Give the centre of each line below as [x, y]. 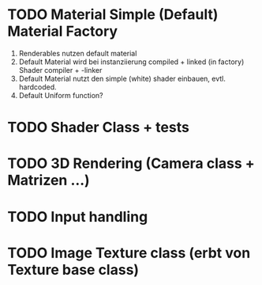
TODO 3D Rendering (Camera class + [131, 163]
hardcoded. [37, 87]
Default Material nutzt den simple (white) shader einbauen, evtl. [122, 78]
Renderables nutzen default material [78, 53]
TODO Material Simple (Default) [113, 15]
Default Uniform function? [61, 95]
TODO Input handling [78, 217]
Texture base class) [73, 270]
